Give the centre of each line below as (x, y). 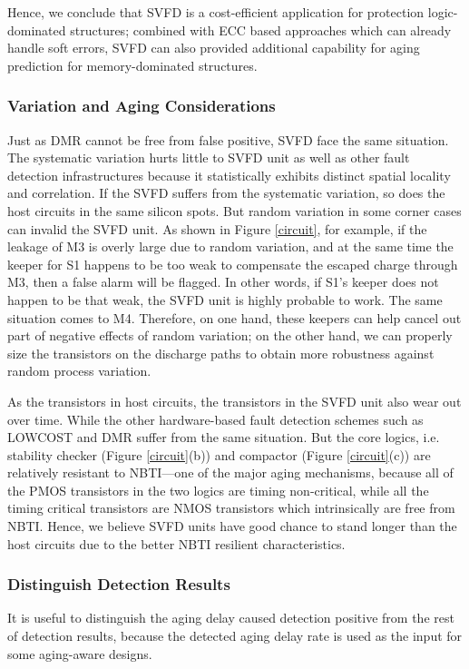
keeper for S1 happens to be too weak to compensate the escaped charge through (233, 264)
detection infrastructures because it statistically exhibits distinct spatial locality (229, 175)
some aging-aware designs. (80, 653)
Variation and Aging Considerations (142, 106)
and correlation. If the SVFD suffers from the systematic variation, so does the (226, 193)
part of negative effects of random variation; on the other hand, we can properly (230, 335)
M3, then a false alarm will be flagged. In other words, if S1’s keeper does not (223, 282)
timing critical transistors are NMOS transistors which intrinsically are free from (231, 508)
